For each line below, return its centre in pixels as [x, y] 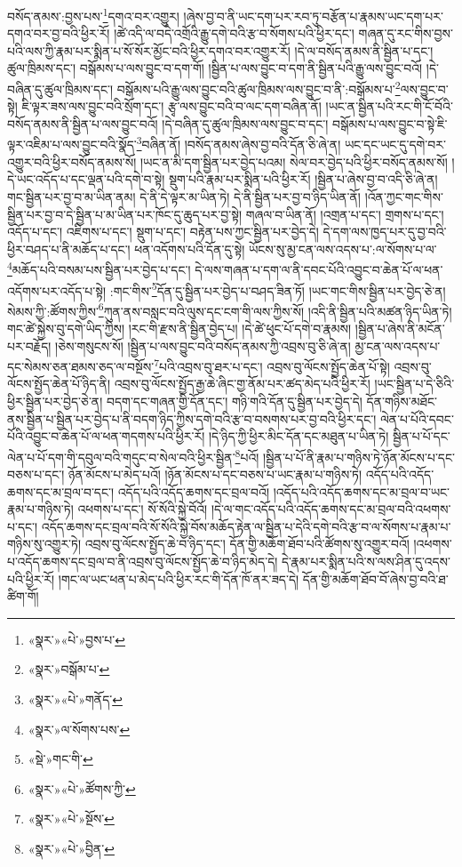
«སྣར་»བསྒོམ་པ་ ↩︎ [69, 669]
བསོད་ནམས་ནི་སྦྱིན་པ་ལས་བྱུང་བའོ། [83, 123]
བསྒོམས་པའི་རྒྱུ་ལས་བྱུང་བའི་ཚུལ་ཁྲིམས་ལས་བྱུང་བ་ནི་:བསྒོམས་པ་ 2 [259, 88]
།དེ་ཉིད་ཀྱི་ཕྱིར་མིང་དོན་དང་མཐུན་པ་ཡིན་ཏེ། [299, 436]
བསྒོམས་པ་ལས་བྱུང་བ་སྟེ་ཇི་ [390, 123]
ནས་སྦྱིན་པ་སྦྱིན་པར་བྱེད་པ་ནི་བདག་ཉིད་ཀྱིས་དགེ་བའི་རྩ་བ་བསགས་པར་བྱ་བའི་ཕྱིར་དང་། [192, 418]
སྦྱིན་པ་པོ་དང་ [422, 436]
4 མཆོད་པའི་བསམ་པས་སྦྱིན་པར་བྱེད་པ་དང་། [99, 268]
